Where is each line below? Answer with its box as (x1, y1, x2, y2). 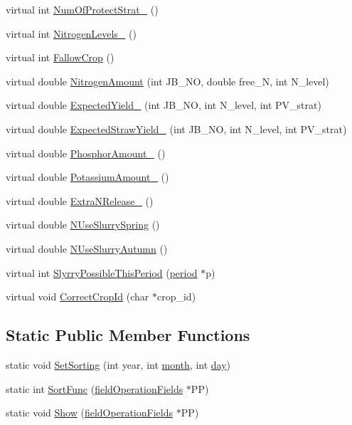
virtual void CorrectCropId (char (6, 289, 149, 304)
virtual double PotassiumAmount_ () (6, 169, 169, 184)
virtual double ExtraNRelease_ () (6, 193, 154, 208)
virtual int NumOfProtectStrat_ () (6, 2, 159, 16)
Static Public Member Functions (6, 324, 250, 346)
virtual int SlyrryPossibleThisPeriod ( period (6, 265, 198, 280)
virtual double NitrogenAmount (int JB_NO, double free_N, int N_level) (6, 73, 329, 88)
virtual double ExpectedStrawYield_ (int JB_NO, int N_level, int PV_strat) (6, 121, 347, 136)
